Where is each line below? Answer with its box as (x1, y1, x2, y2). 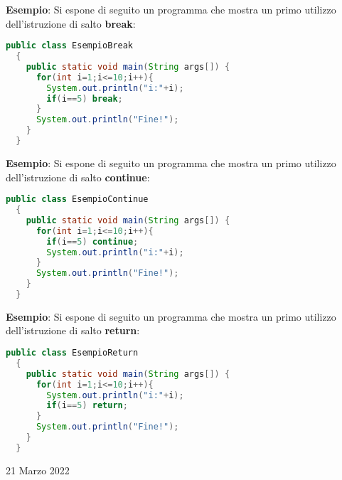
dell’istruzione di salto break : (6, 16, 136, 31)
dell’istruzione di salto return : (6, 323, 140, 338)
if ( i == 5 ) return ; (46, 400, 128, 411)
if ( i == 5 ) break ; (46, 93, 123, 104)
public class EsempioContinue (6, 194, 149, 205)
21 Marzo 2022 (6, 462, 70, 477)
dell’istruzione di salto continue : (6, 169, 150, 184)
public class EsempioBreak (6, 41, 133, 51)
